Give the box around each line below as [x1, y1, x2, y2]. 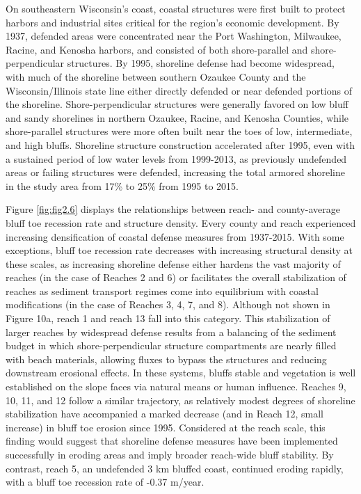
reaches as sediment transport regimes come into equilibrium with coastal [6, 283, 319, 298]
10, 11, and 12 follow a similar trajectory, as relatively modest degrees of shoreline [6, 392, 355, 407]
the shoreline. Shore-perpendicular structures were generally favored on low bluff [6, 97, 348, 111]
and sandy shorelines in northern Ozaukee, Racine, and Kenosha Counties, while [6, 110, 349, 125]
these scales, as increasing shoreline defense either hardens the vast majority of [6, 256, 341, 271]
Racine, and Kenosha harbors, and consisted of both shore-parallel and [6, 42, 308, 56]
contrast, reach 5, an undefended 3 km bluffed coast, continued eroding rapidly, [6, 461, 344, 475]
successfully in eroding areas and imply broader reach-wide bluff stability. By [6, 447, 334, 461]
